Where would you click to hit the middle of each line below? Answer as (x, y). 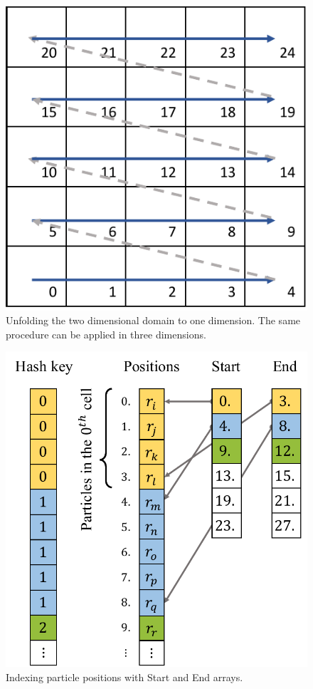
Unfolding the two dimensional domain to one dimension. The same (153, 320)
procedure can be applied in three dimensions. (106, 334)
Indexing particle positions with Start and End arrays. (124, 677)
